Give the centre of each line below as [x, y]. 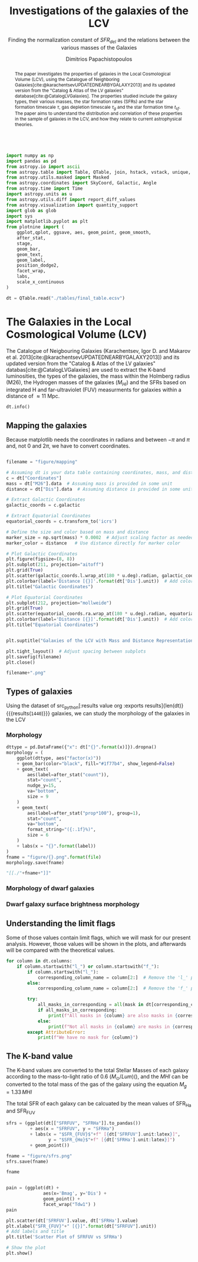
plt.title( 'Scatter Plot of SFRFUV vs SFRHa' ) [64, 1237]
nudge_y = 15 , [42, 786]
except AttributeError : [56, 1032]
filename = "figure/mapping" [42, 462]
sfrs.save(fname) [27, 1162]
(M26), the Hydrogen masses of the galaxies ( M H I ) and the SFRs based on [96, 383]
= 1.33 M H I [19, 1092]
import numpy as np [30, 155]
